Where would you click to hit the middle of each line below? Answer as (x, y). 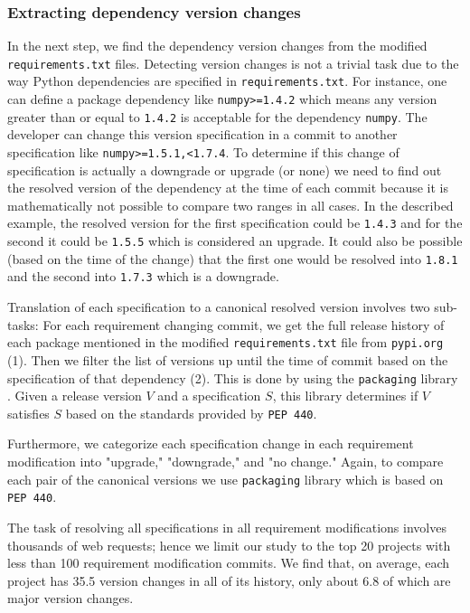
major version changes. (70, 598)
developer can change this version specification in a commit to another (202, 134)
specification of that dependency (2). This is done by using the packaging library (233, 377)
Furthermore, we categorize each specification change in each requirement (211, 443)
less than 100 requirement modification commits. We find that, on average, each (229, 563)
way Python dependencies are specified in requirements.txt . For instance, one (227, 81)
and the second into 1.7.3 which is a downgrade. (143, 276)
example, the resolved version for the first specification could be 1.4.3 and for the (235, 223)
